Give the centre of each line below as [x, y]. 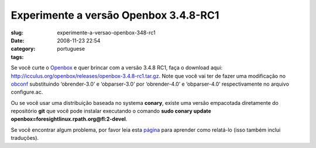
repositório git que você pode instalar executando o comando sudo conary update [111, 111]
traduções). [25, 138]
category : [23, 49]
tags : [17, 57]
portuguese [71, 49]
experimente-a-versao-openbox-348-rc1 [106, 33]
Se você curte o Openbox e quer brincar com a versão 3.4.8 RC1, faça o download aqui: [117, 68]
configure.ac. [27, 92]
